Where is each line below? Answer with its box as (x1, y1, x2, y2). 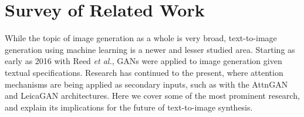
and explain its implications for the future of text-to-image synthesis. (5, 101, 253, 113)
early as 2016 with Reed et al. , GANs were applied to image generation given (5, 55, 282, 67)
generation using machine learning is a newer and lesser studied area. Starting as (5, 43, 295, 55)
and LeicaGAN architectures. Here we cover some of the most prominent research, (5, 89, 300, 102)
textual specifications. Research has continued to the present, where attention (5, 66, 283, 78)
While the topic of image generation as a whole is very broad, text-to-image (5, 32, 277, 44)
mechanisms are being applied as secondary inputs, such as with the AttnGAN (5, 78, 288, 90)
